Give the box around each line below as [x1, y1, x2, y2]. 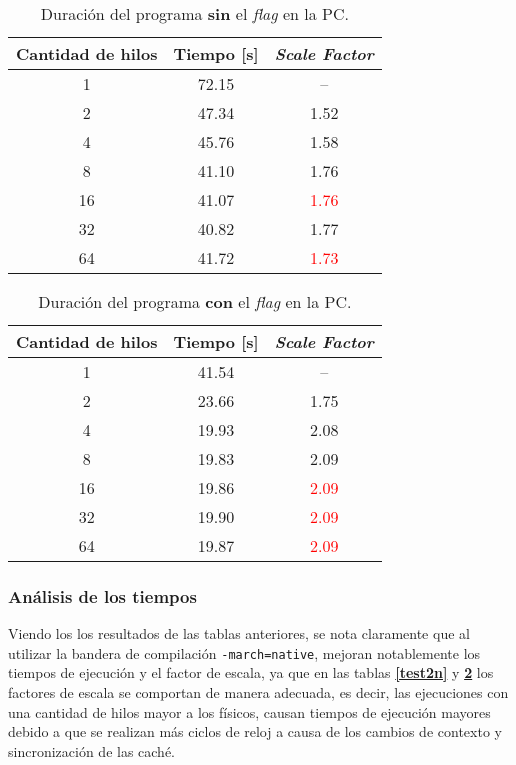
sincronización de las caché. [8, 740, 176, 761]
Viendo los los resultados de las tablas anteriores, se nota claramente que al [8, 623, 470, 644]
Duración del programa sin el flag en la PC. [40, 2, 349, 25]
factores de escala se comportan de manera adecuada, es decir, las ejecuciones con [8, 682, 509, 703]
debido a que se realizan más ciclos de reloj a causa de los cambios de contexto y [8, 721, 502, 742]
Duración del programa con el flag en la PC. [38, 290, 352, 313]
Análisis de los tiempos [8, 583, 197, 608]
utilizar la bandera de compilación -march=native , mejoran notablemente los [8, 642, 481, 663]
